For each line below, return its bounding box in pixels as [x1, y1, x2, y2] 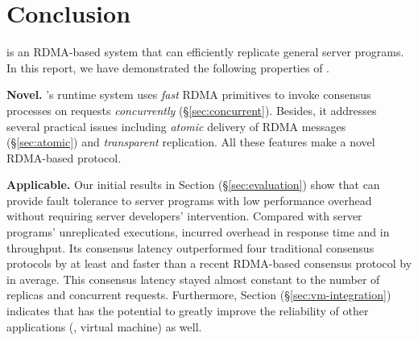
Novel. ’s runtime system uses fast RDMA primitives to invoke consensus [6, 86, 371, 103]
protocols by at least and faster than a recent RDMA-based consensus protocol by [6, 255, 412, 272]
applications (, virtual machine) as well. [6, 318, 202, 335]
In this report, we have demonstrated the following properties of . [6, 59, 329, 76]
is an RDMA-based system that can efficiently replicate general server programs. [6, 43, 404, 60]
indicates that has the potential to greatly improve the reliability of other [6, 302, 369, 319]
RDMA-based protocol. [6, 149, 122, 166]
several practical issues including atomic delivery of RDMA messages [6, 117, 346, 134]
